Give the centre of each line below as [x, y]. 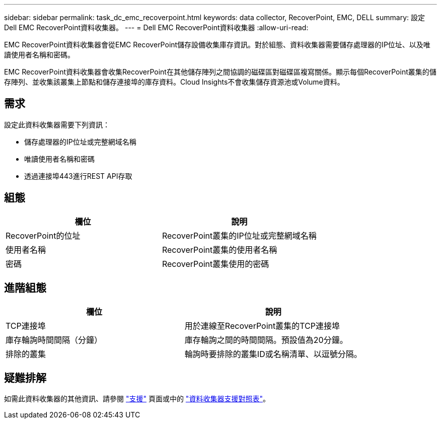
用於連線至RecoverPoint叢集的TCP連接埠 [262, 326]
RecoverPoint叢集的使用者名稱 [219, 250]
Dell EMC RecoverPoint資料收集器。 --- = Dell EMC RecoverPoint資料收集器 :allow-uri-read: [156, 27]
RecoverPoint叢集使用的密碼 [215, 264]
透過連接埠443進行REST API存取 [78, 176]
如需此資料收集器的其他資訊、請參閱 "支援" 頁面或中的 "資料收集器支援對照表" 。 [137, 399]
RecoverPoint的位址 [43, 235]
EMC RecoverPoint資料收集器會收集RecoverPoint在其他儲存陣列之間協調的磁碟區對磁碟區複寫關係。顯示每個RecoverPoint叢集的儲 [220, 72]
